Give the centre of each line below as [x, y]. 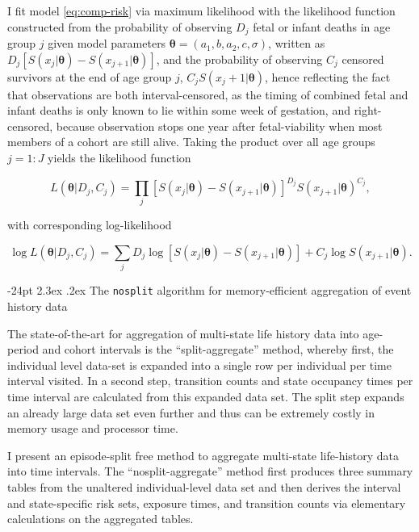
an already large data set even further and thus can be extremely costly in [191, 412]
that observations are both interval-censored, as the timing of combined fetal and [208, 94]
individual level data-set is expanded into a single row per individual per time [199, 364]
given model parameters [107, 43]
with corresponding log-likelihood [90, 225]
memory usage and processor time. [93, 428]
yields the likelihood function [119, 158]
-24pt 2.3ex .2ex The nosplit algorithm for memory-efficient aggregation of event [209, 290]
